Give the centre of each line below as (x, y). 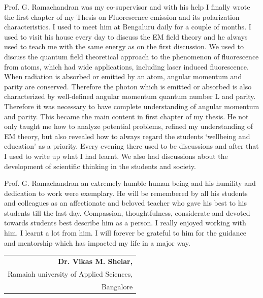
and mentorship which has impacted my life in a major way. (97, 242)
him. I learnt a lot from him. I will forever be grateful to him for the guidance (125, 233)
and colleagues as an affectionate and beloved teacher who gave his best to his (125, 203)
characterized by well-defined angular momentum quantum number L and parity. (130, 96)
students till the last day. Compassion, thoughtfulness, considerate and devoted (127, 212)
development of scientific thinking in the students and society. (100, 166)
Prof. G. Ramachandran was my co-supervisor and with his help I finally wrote (127, 7)
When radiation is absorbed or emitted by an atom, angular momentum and (123, 76)
